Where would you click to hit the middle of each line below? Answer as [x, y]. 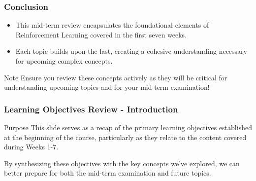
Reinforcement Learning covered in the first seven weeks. [101, 34]
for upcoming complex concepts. [64, 61]
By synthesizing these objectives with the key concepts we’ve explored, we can [122, 163]
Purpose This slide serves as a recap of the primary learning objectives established [128, 127]
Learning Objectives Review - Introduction [91, 109]
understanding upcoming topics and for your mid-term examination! [107, 87]
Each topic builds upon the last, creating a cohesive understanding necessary [131, 51]
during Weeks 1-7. [31, 147]
